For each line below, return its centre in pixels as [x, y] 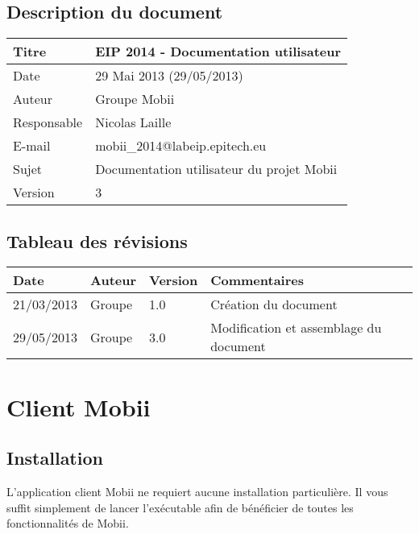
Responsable [48, 122]
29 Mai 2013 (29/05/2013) [169, 76]
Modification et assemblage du [296, 328]
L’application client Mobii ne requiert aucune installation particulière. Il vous [197, 491]
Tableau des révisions [97, 240]
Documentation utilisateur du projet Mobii [216, 169]
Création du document [274, 304]
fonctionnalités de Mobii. [68, 523]
